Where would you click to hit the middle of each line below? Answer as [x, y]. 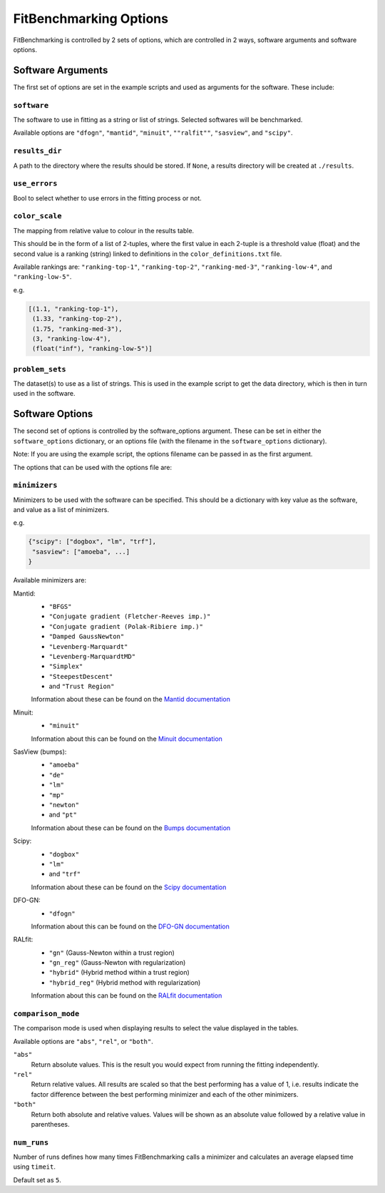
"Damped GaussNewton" [87, 637]
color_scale [37, 216]
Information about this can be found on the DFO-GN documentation [130, 926]
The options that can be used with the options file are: [93, 467]
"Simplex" [66, 666]
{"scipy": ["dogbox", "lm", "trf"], [92, 542]
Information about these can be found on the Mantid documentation [131, 700]
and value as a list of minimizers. [61, 510]
